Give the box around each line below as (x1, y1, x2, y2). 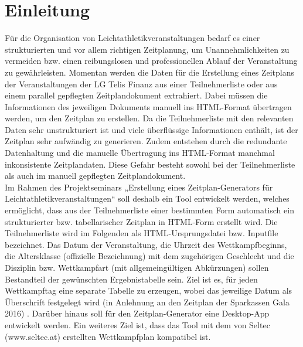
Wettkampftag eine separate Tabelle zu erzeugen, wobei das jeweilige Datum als (5, 284, 292, 297)
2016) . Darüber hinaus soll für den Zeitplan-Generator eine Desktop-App (5, 307, 270, 319)
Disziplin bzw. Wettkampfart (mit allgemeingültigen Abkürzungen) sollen (5, 261, 269, 273)
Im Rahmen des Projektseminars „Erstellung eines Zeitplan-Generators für (5, 181, 273, 193)
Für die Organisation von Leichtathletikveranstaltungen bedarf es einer (5, 32, 260, 44)
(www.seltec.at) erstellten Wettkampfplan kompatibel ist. (5, 330, 211, 342)
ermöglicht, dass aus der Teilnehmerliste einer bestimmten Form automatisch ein (5, 204, 294, 216)
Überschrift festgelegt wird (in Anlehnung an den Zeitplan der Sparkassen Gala (5, 295, 290, 308)
